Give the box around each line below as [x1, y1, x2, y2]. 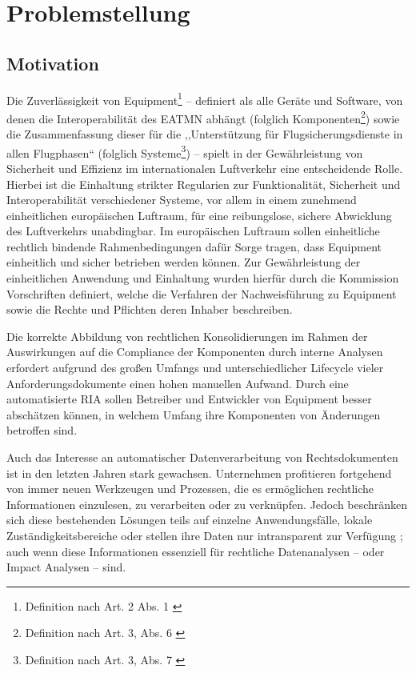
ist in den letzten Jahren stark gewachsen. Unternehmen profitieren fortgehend [6, 464, 392, 481]
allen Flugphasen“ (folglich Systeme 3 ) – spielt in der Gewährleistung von [6, 142, 363, 161]
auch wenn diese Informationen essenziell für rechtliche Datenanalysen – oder [6, 543, 385, 559]
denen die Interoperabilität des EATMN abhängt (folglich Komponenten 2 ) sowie [6, 107, 400, 126]
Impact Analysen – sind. [6, 559, 126, 575]
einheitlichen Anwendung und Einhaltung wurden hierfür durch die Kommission [6, 270, 399, 286]
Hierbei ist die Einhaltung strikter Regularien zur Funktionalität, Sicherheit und [6, 175, 401, 192]
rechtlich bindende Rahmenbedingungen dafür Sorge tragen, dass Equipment [6, 238, 382, 254]
